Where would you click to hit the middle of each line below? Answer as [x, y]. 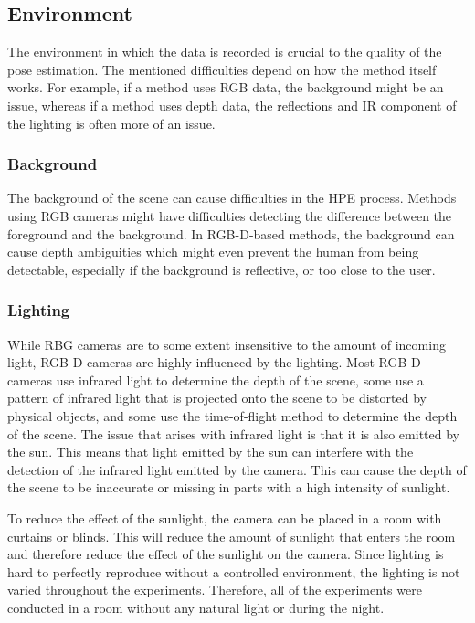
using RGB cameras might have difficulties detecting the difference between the [230, 215]
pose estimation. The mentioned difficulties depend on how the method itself [222, 69]
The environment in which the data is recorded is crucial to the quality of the [225, 52]
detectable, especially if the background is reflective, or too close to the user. [222, 269]
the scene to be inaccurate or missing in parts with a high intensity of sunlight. [229, 487]
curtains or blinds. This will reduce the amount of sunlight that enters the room [232, 536]
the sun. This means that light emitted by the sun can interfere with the [211, 452]
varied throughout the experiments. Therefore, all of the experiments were [215, 590]
